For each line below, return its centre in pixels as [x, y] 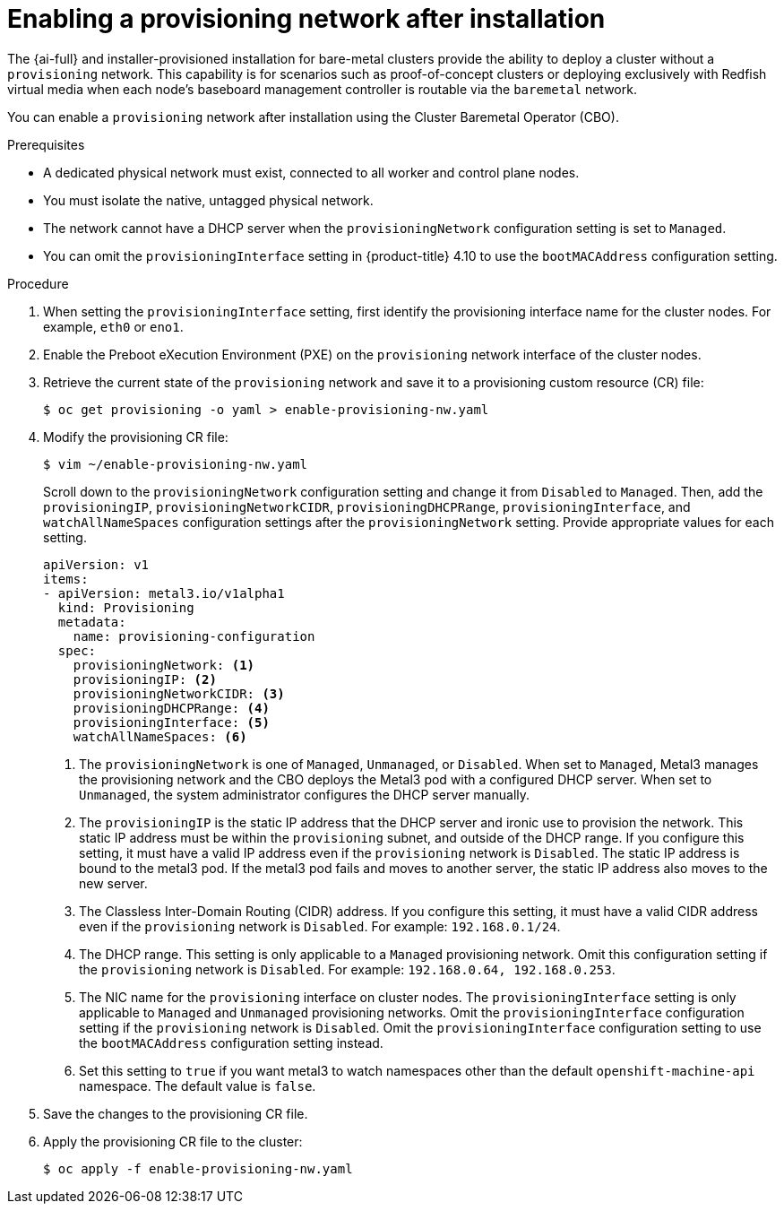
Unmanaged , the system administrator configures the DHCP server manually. [305, 794]
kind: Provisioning [126, 607]
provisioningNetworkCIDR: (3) [179, 693]
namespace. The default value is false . [198, 1086]
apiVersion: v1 [96, 564]
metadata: [92, 622]
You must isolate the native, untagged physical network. [208, 200]
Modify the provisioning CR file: [136, 437]
